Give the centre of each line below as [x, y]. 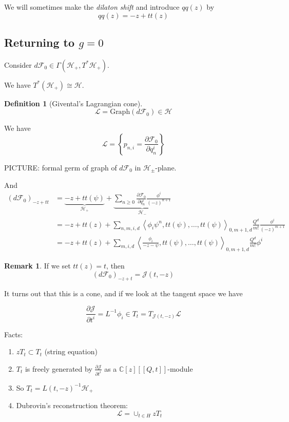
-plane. [166, 167]
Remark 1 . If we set [37, 266]
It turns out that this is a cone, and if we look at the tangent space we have [123, 293]
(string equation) [71, 351]
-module [180, 368]
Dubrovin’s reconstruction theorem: [72, 405]
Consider [18, 64]
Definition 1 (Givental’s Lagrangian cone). [73, 103]
